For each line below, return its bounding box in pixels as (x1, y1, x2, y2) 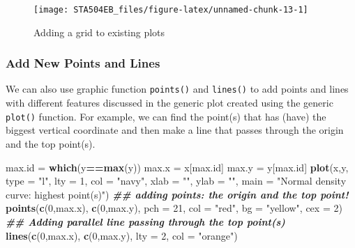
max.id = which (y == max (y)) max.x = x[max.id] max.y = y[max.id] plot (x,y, (6, 160, 349, 174)
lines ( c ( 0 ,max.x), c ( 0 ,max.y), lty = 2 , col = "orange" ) (6, 228, 238, 242)
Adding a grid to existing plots (33, 24, 165, 39)
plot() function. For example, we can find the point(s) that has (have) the (6, 109, 326, 123)
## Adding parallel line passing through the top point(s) (6, 214, 285, 228)
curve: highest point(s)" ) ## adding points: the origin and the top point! (6, 187, 349, 201)
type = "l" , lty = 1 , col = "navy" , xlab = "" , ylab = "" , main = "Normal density (6, 173, 347, 188)
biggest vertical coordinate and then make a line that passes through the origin (6, 123, 344, 137)
